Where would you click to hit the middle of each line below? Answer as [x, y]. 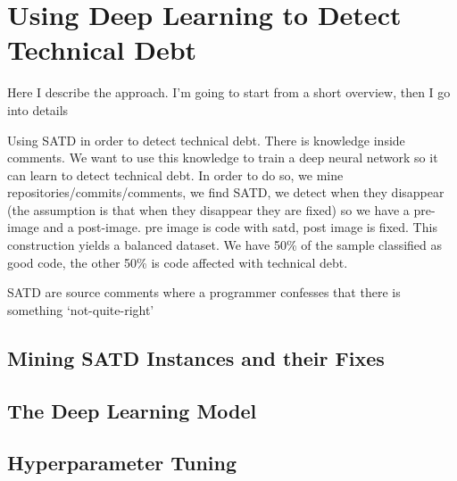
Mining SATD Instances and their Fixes [196, 357]
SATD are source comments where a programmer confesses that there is [204, 292]
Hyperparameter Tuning [122, 463]
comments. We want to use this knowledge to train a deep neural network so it [223, 158]
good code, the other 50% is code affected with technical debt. [178, 262]
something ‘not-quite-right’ [81, 309]
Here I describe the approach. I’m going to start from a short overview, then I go [229, 92]
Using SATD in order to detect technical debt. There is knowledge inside [206, 140]
